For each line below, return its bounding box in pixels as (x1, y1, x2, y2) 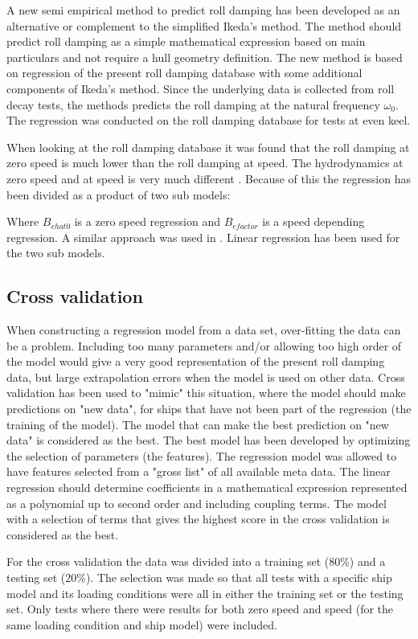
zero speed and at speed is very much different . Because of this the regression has (6, 170, 411, 186)
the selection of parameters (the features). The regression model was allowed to (6, 447, 397, 464)
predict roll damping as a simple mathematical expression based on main (6, 33, 366, 50)
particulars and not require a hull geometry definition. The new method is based (6, 48, 403, 65)
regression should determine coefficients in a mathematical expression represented (6, 479, 408, 496)
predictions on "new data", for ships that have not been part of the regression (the (6, 400, 412, 417)
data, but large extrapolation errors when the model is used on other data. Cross (6, 368, 405, 385)
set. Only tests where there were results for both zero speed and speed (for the (6, 600, 394, 617)
